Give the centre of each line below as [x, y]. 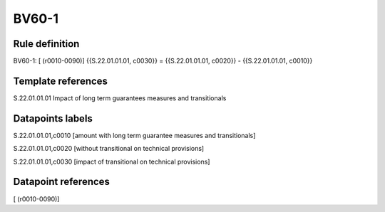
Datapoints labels [53, 118]
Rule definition [46, 44]
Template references [61, 81]
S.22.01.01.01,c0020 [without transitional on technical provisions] [109, 149]
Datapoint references [62, 182]
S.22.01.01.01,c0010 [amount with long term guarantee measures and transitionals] [134, 135]
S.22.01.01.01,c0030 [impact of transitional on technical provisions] [112, 161]
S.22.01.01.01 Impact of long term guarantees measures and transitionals [120, 98]
